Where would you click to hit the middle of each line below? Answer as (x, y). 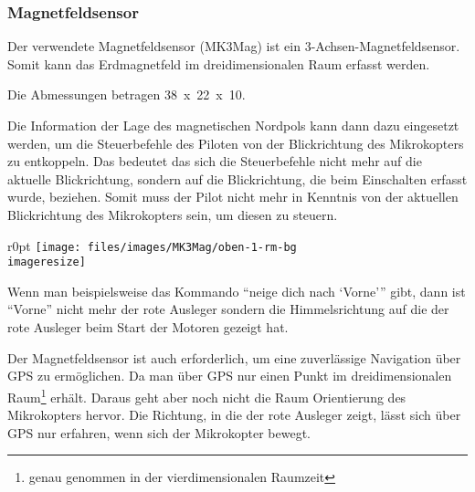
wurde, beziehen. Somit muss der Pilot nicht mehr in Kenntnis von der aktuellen (233, 197)
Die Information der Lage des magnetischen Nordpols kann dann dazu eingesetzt (233, 125)
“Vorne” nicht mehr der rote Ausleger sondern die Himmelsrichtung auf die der (228, 309)
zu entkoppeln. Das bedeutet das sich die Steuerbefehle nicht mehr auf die (215, 161)
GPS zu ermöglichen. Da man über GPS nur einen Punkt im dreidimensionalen (230, 376)
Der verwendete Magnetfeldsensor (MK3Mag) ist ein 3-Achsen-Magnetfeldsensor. (234, 46)
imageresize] (47, 262)
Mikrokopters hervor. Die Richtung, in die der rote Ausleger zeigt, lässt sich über (234, 415)
